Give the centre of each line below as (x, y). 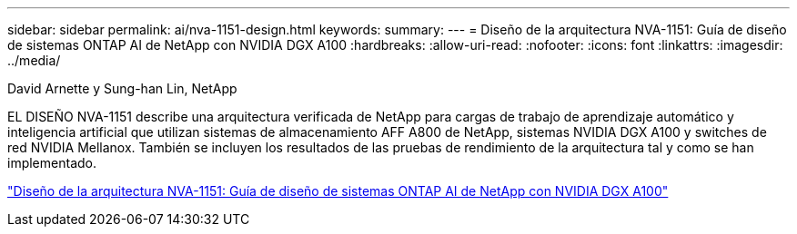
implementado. (52, 163)
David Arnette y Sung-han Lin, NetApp (122, 88)
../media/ (34, 60)
